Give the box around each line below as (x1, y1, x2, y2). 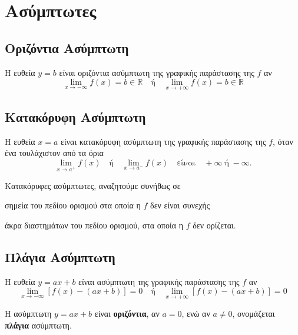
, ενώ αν (181, 307, 210, 320)
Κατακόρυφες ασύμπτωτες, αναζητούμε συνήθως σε (5, 179, 181, 191)
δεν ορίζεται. (193, 218, 236, 231)
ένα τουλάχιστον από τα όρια (5, 147, 104, 159)
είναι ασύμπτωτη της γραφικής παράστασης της (78, 275, 240, 287)
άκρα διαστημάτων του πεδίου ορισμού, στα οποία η (5, 218, 183, 231)
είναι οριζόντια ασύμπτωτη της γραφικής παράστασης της (59, 66, 254, 78)
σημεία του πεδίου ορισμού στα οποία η (5, 199, 141, 211)
